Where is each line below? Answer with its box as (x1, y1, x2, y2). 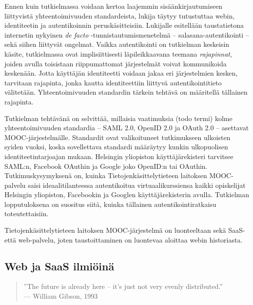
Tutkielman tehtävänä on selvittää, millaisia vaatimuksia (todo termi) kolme (4, 113, 233, 123)
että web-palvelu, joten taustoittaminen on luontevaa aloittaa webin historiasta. (4, 234, 243, 244)
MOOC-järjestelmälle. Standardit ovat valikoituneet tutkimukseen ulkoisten (4, 132, 231, 142)
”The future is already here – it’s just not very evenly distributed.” (23, 281, 223, 291)
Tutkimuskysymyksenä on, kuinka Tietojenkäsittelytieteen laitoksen (4, 170, 207, 181)
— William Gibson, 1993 (23, 291, 98, 301)
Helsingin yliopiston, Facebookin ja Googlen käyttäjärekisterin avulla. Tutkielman (4, 189, 249, 200)
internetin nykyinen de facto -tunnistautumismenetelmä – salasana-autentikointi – (4, 29, 249, 40)
